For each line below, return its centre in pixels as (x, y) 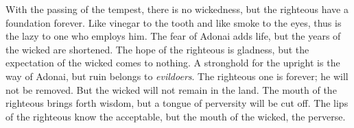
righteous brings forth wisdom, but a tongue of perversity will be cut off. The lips (177, 103)
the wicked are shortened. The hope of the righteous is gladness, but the (157, 49)
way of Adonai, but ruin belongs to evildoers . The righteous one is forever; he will (177, 76)
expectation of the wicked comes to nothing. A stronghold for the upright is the (173, 63)
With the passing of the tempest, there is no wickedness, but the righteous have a (177, 9)
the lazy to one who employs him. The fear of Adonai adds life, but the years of (173, 36)
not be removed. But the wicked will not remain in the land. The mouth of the (171, 89)
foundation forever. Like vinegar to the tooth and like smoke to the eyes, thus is (174, 22)
